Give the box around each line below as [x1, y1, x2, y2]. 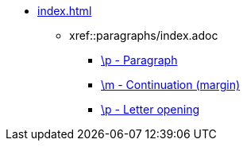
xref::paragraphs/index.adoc [69, 29, 218, 42]
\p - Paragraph [101, 53, 178, 67]
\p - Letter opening [101, 103, 200, 116]
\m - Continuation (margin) [101, 78, 241, 91]
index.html [37, 4, 92, 17]
